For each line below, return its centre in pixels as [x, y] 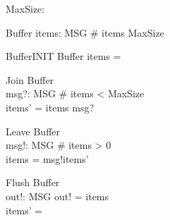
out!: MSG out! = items [57, 196]
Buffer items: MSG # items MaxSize [85, 32]
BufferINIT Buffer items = [63, 56]
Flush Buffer [33, 182]
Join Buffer [30, 79]
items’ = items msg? [50, 107]
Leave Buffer [33, 131]
